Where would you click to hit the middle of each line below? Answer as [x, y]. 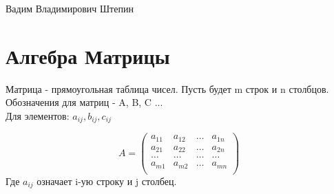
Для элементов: [38, 115]
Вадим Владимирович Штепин [70, 8]
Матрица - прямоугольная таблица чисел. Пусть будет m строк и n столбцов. [167, 88]
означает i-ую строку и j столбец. [107, 181]
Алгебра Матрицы [88, 55]
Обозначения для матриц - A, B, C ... [84, 102]
